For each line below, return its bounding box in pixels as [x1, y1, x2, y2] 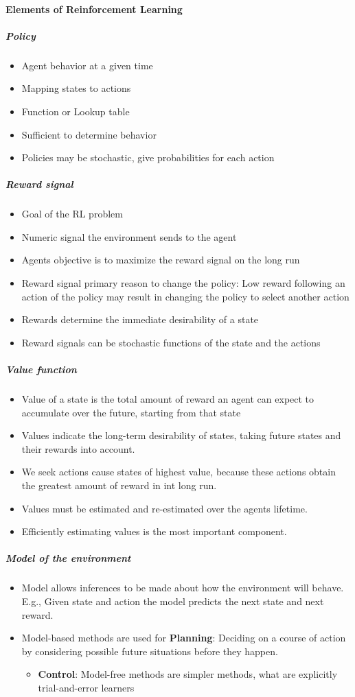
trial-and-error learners [38, 680, 135, 694]
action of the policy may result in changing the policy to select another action [21, 289, 350, 303]
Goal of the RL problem [21, 206, 123, 221]
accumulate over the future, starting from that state [21, 405, 241, 419]
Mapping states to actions [21, 81, 131, 95]
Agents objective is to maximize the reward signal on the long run [21, 252, 300, 267]
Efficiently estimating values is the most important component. [21, 524, 287, 539]
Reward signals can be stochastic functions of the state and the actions [21, 335, 321, 349]
